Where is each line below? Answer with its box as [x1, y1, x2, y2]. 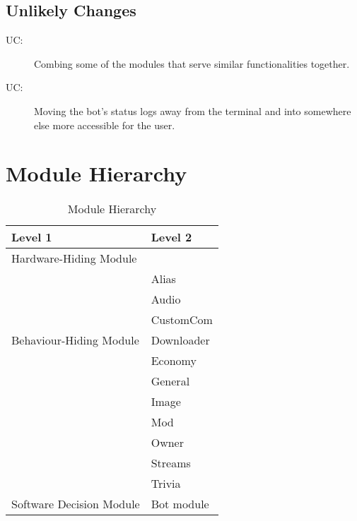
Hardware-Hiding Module [11, 250, 137, 267]
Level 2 [151, 229, 192, 246]
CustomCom [151, 311, 213, 328]
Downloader [151, 332, 210, 349]
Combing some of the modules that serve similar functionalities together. [34, 56, 350, 71]
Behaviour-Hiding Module [11, 332, 139, 349]
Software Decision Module [11, 496, 140, 513]
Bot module [151, 496, 209, 513]
